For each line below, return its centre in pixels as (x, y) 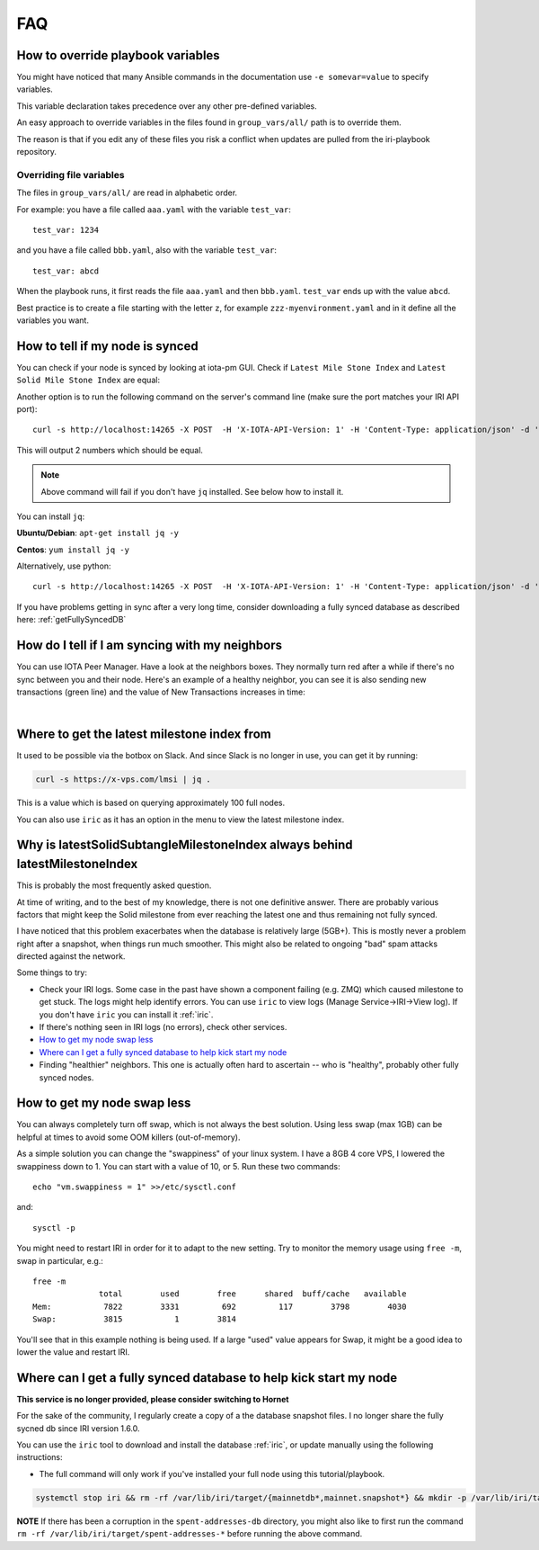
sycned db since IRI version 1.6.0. (78, 1428)
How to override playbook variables (118, 55)
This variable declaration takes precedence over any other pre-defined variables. (167, 106)
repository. (37, 152)
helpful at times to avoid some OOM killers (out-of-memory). (128, 1137)
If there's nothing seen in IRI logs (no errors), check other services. (163, 1027)
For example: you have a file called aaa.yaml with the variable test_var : (154, 209)
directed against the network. (71, 956)
